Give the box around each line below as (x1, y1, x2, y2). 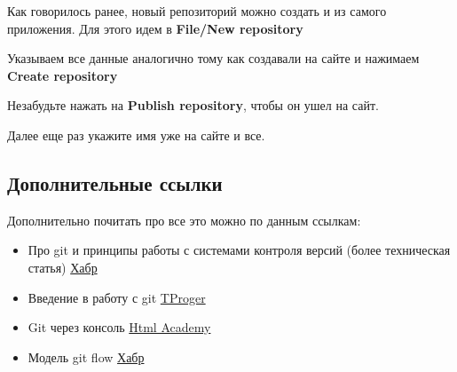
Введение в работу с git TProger (28, 288, 206, 306)
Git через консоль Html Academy (28, 318, 211, 336)
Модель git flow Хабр (28, 347, 145, 366)
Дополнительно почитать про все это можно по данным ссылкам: (7, 210, 361, 229)
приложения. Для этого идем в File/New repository (7, 19, 303, 37)
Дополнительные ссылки (7, 169, 223, 196)
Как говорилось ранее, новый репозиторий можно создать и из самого (7, 2, 387, 20)
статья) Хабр (28, 257, 98, 276)
